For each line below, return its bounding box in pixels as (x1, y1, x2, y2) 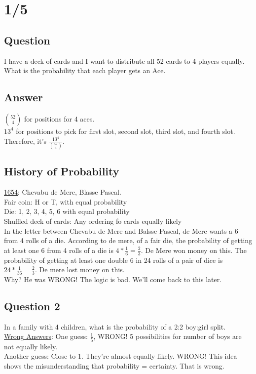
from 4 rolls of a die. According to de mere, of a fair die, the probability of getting (4, 235, 253, 246)
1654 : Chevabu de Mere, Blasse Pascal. (4, 187, 121, 197)
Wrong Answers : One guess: (4, 331, 88, 341)
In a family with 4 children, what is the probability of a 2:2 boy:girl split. (4, 321, 226, 332)
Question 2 (4, 298, 60, 313)
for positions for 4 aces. (24, 113, 95, 124)
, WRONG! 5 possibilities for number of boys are (93, 331, 242, 341)
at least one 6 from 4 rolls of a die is (4, 245, 113, 255)
